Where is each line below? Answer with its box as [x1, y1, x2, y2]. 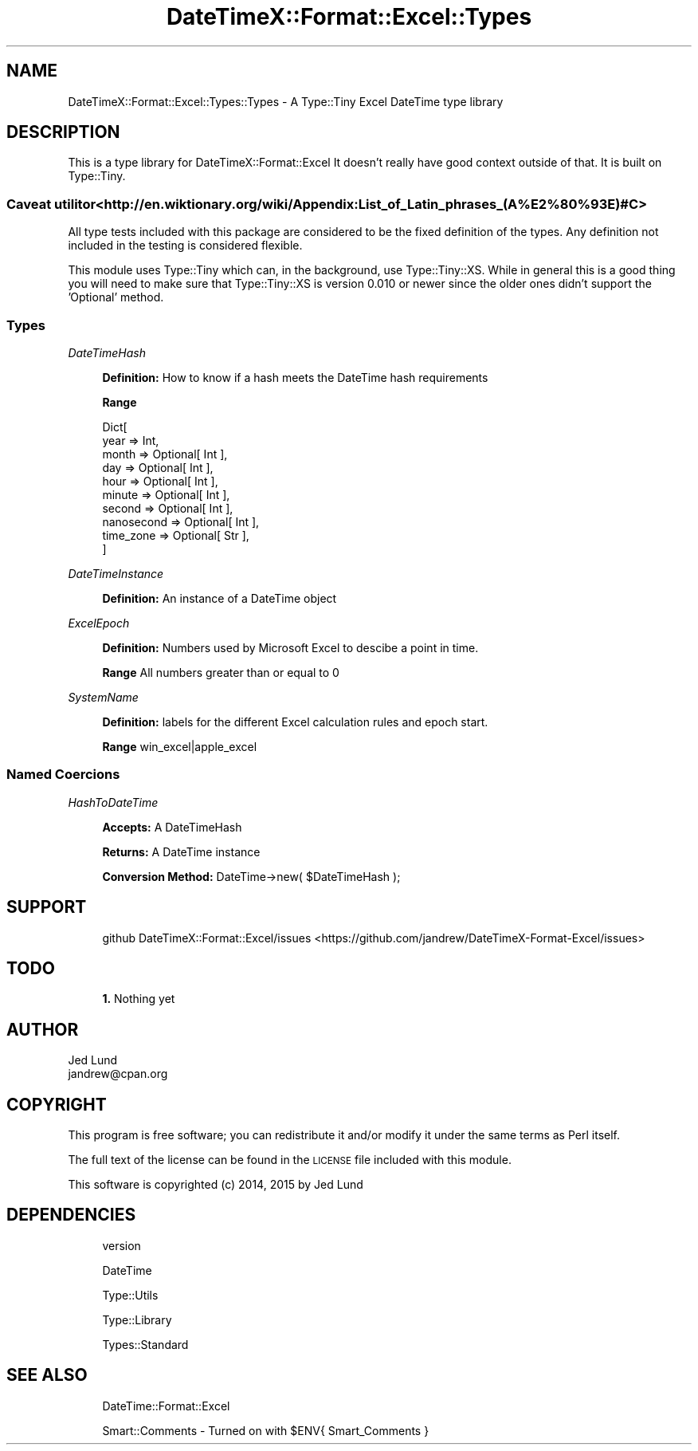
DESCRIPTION [6, 122, 120, 143]
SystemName [68, 690, 139, 704]
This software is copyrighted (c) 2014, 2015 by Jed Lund [68, 1178, 363, 1192]
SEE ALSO [6, 1365, 88, 1386]
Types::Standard [102, 1337, 189, 1351]
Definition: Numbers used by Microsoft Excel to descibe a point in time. [102, 640, 479, 655]
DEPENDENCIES [6, 1205, 136, 1225]
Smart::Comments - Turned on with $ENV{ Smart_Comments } [102, 1423, 429, 1437]
